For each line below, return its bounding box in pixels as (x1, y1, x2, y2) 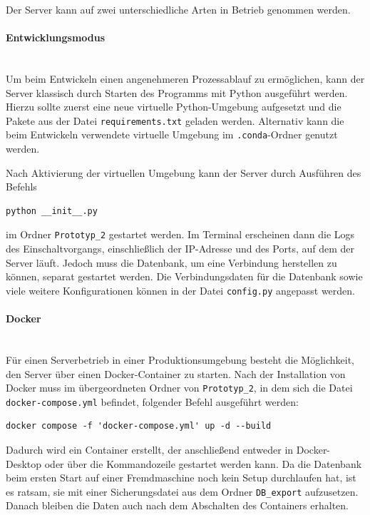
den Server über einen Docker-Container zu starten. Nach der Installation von (6, 366, 346, 381)
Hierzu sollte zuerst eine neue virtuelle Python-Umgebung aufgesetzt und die (6, 99, 341, 114)
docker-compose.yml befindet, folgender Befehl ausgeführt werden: (6, 394, 299, 409)
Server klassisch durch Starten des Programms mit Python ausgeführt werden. (6, 85, 348, 100)
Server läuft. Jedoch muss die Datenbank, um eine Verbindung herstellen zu (6, 255, 337, 270)
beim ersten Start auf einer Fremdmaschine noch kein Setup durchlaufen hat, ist (6, 470, 356, 485)
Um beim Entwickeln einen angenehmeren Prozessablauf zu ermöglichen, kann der (6, 71, 365, 86)
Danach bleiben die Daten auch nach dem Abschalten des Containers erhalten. (6, 498, 349, 513)
